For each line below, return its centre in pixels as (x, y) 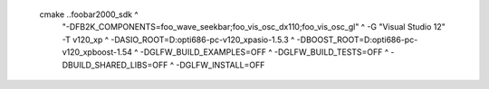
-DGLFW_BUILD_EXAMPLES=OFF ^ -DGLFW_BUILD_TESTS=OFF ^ (264, 52)
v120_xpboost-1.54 (97, 52)
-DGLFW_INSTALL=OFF (220, 65)
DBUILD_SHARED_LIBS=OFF (115, 65)
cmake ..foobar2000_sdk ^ (89, 14)
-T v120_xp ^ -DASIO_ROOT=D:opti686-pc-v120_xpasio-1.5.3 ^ (178, 40)
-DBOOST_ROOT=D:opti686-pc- (357, 40)
